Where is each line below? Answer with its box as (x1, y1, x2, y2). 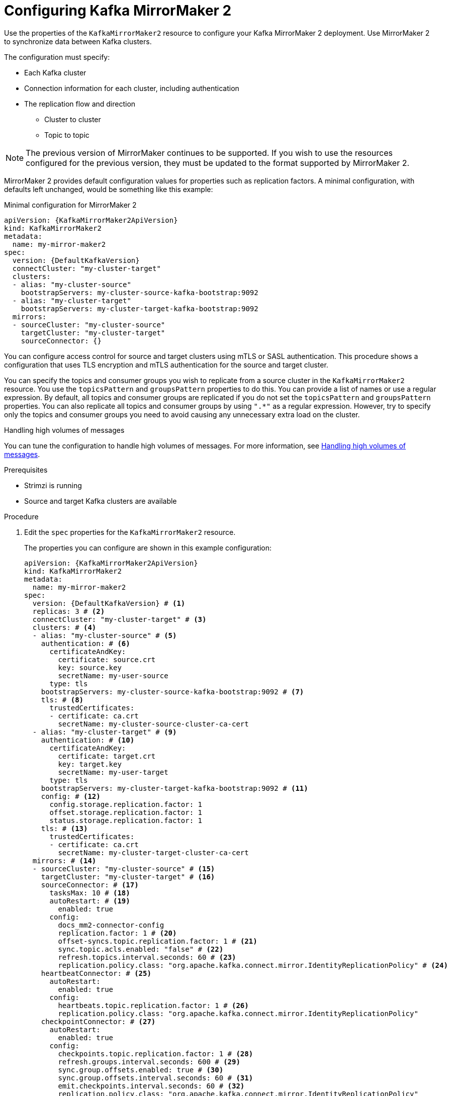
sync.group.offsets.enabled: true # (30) (58, 1065, 224, 1074)
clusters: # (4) (32, 623, 97, 631)
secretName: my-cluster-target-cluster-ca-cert (58, 848, 249, 857)
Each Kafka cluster (24, 68, 86, 77)
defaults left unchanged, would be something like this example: (4, 185, 213, 194)
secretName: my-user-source (58, 671, 168, 680)
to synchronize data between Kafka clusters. (4, 37, 152, 46)
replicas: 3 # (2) (32, 607, 105, 615)
